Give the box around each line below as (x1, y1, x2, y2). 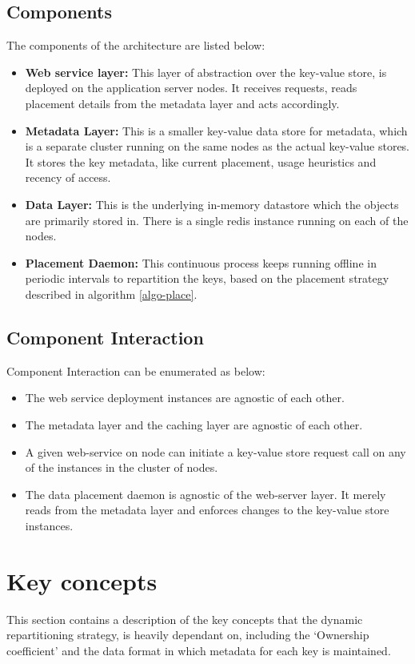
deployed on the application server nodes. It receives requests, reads (25, 79, 357, 96)
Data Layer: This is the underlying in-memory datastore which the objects (25, 195, 399, 212)
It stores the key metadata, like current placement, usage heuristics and (25, 153, 377, 170)
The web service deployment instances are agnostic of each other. (25, 389, 345, 406)
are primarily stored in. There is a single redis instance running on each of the (25, 211, 409, 228)
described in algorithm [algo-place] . (25, 285, 198, 302)
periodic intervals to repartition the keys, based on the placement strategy (25, 270, 389, 287)
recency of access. (25, 169, 111, 186)
